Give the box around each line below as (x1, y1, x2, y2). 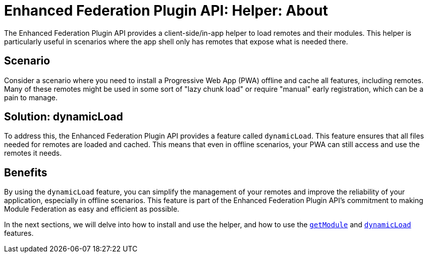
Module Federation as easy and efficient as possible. (4, 205, 180, 214)
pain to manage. (4, 93, 58, 102)
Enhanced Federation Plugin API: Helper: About (4, 2, 328, 19)
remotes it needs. (4, 149, 62, 158)
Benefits (4, 166, 47, 179)
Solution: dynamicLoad (4, 110, 123, 123)
